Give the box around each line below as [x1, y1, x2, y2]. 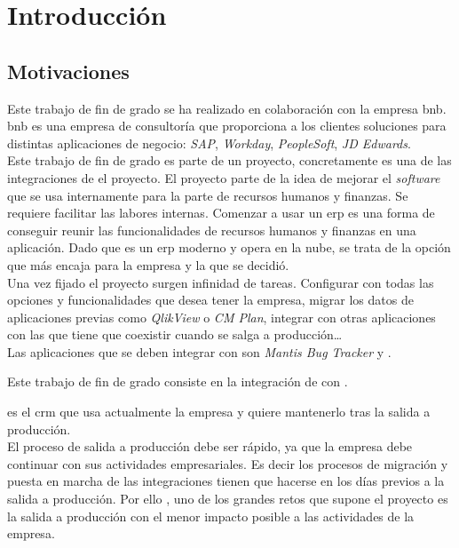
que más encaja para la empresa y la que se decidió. [7, 255, 289, 274]
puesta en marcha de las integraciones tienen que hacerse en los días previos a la [7, 472, 445, 490]
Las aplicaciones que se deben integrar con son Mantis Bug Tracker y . [7, 342, 392, 361]
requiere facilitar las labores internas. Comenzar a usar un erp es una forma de [7, 203, 435, 222]
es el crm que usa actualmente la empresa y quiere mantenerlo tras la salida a [7, 402, 431, 421]
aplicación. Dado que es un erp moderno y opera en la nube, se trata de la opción [7, 238, 451, 257]
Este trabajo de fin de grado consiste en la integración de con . [7, 372, 348, 391]
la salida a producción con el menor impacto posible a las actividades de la [7, 506, 415, 525]
